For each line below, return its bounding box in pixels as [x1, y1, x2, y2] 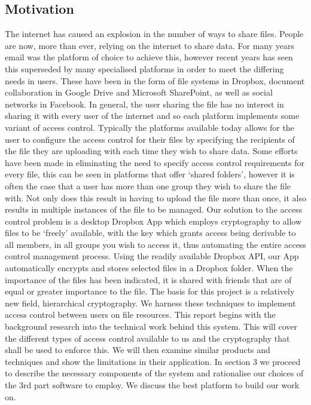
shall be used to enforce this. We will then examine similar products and [5, 343, 270, 356]
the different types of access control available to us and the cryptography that [5, 332, 290, 344]
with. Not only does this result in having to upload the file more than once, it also [5, 191, 307, 204]
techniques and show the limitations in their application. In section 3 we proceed [5, 355, 301, 367]
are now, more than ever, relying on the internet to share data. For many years [5, 39, 295, 51]
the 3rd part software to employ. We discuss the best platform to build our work [5, 379, 300, 391]
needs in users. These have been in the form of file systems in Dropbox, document [5, 74, 305, 87]
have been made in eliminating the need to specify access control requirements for [5, 156, 304, 168]
